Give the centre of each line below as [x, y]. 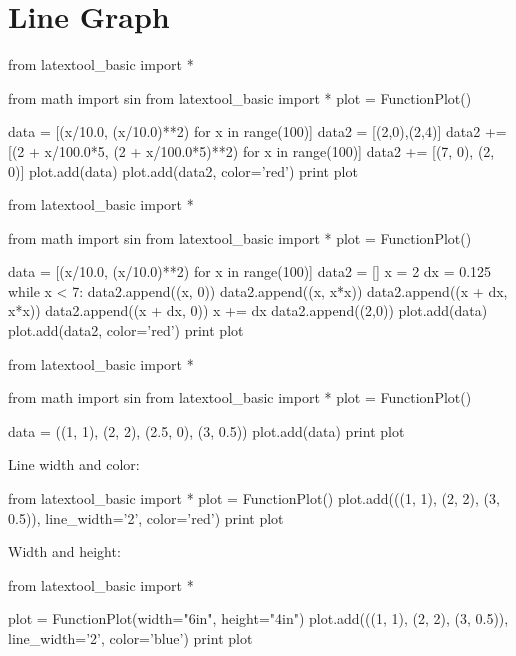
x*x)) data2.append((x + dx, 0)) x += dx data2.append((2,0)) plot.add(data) [248, 310]
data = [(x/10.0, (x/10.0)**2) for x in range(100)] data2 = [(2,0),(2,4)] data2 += [257, 131]
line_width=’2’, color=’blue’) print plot [130, 638]
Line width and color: [74, 464]
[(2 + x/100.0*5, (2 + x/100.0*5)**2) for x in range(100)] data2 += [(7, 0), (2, [251, 150]
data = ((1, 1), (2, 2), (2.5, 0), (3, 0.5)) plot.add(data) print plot [206, 430]
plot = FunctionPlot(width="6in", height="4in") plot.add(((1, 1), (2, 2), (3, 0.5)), [258, 618]
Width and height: [64, 551]
